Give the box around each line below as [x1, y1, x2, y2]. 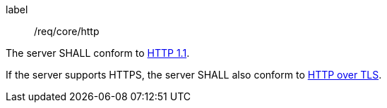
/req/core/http [34, 25, 100, 37]
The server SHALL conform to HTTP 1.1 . [6, 47, 190, 59]
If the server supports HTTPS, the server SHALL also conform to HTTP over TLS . [6, 69, 382, 81]
